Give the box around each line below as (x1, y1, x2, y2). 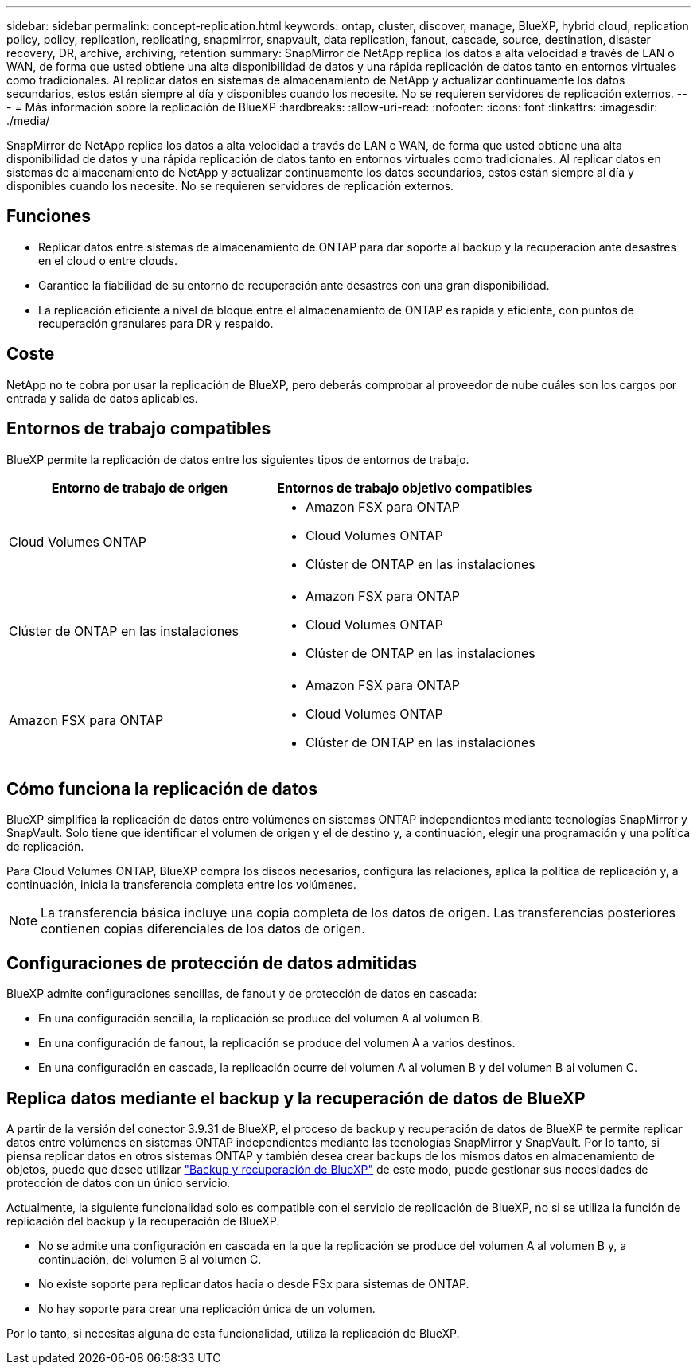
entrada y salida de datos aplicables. (6, 391, 198, 405)
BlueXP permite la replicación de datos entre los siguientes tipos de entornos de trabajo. (6, 452, 469, 466)
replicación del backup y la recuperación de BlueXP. (6, 1214, 280, 1229)
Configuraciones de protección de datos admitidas (6, 952, 418, 973)
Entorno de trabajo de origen (51, 479, 228, 496)
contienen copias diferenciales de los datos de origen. (41, 921, 365, 937)
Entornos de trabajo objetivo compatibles (277, 479, 532, 496)
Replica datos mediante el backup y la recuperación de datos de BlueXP (6, 1088, 586, 1108)
